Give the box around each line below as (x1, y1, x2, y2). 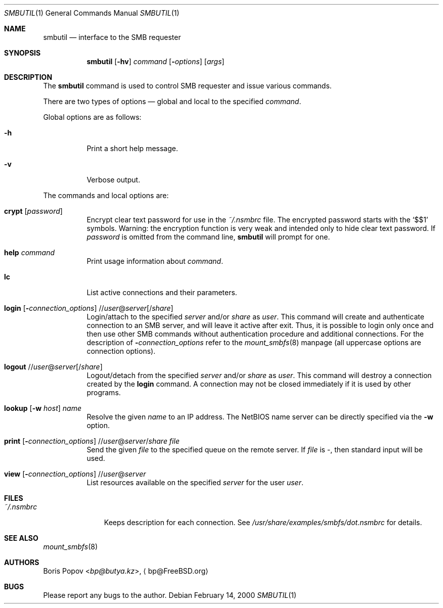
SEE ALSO (4, 534, 38, 542)
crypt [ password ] (4, 207, 63, 215)
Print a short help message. (86, 144, 178, 153)
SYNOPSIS (4, 49, 41, 57)
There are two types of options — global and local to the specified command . (43, 97, 301, 106)
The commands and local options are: (43, 191, 169, 200)
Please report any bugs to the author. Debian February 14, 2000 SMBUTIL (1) (43, 591, 297, 599)
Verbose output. (86, 175, 141, 184)
